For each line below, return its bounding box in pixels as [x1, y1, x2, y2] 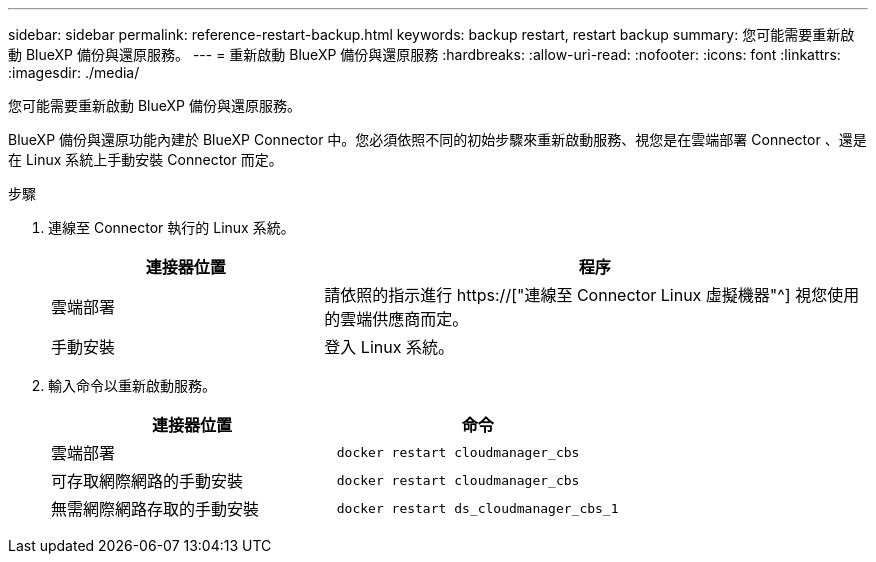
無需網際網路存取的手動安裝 [51, 499, 260, 519]
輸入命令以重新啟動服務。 [48, 377, 216, 394]
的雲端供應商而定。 [324, 309, 469, 329]
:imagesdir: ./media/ [8, 64, 140, 81]
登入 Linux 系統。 [324, 337, 454, 357]
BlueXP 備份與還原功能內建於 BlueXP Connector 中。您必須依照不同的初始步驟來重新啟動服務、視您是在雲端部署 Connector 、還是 [8, 131, 867, 148]
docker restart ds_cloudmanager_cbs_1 [336, 500, 619, 516]
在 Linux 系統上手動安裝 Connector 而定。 [8, 151, 283, 168]
